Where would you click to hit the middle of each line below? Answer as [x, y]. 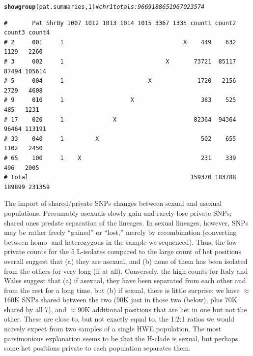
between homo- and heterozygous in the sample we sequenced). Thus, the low [121, 242]
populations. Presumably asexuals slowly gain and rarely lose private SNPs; [118, 212]
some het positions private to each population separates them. [98, 348]
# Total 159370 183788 [120, 178]
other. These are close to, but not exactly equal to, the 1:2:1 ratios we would [119, 319]
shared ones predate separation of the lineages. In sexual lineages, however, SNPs [126, 222]
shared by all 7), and [35, 309]
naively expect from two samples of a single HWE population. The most [113, 329]
